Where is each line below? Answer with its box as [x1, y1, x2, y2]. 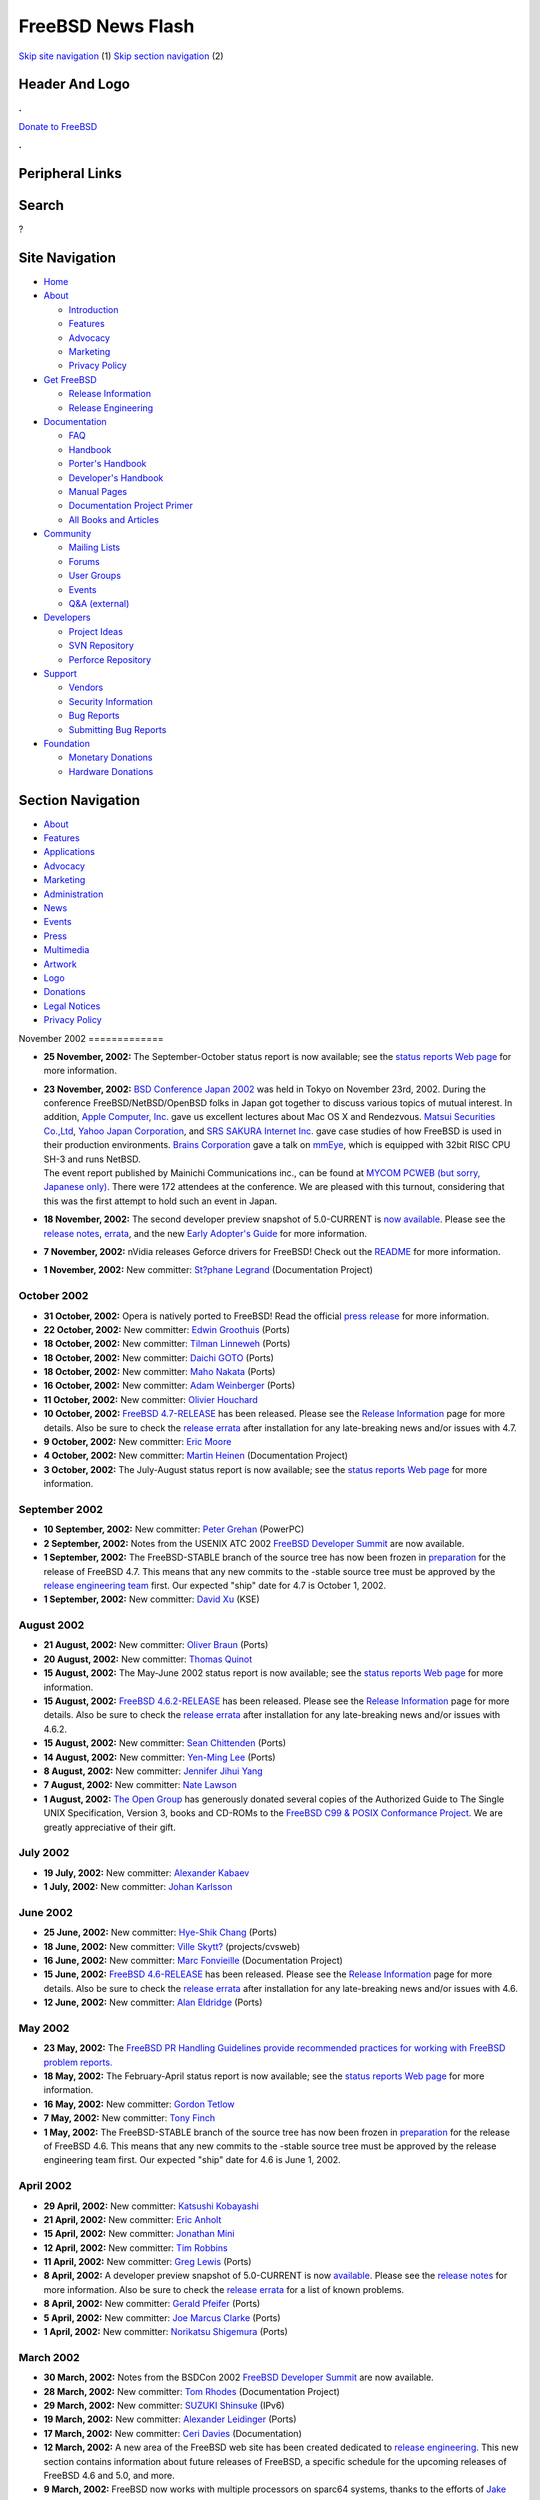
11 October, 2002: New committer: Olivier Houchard [43, 1393, 259, 1405]
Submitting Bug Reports [68, 723, 167, 735]
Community [43, 528, 92, 540]
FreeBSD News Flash [18, 15, 195, 37]
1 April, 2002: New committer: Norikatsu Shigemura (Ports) [43, 2326, 289, 2338]
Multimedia [43, 944, 90, 956]
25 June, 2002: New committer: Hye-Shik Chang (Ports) [43, 1926, 277, 1939]
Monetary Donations [68, 751, 153, 764]
